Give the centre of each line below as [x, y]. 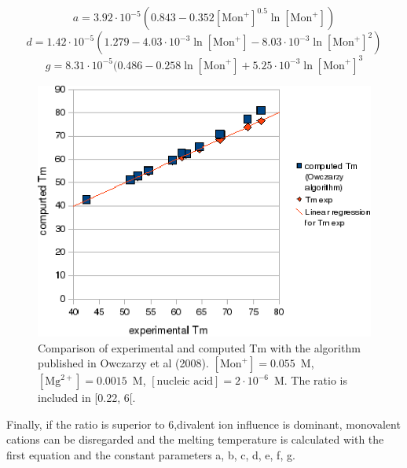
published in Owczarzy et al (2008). [123, 363]
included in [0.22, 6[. [87, 398]
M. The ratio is [311, 380]
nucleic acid [185, 382]
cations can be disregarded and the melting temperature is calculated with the [195, 439]
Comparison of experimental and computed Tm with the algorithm [199, 347]
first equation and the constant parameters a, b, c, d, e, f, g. [151, 454]
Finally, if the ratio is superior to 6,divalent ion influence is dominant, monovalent [203, 424]
